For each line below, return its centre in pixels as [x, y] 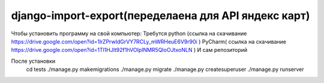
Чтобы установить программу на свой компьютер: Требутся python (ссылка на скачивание [129, 33]
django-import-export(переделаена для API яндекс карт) [160, 16]
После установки [33, 61]
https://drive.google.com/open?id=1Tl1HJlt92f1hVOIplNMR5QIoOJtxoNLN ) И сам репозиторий [129, 50]
